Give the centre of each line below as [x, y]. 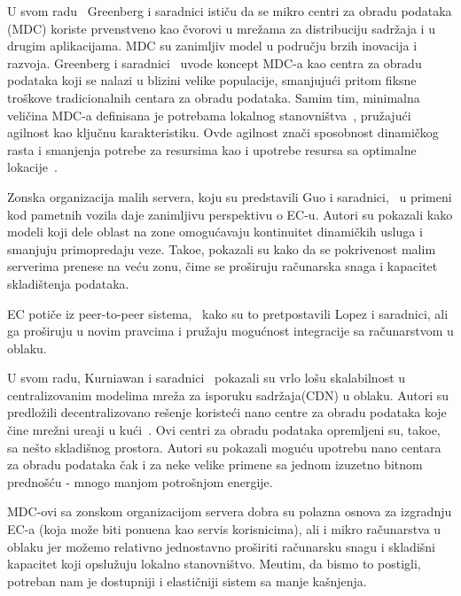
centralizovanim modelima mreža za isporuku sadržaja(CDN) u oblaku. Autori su [228, 395]
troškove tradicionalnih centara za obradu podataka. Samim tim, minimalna [214, 97]
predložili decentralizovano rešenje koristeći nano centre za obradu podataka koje [227, 412]
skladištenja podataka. [68, 283]
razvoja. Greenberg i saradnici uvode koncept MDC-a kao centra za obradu [215, 62]
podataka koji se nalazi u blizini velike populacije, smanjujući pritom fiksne [212, 80]
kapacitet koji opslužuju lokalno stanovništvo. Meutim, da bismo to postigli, [214, 564]
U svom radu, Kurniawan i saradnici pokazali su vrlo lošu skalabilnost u [207, 378]
